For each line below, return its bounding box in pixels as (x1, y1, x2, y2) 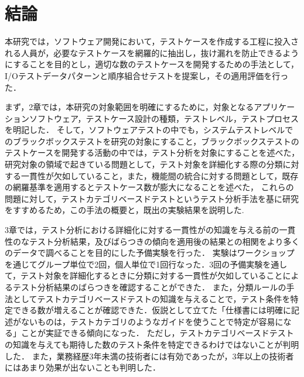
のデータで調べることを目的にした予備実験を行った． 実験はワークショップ (5, 246, 295, 259)
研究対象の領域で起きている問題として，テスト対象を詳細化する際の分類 (5, 158, 283, 170)
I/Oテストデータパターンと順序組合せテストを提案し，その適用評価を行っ (5, 69, 289, 81)
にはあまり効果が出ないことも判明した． (5, 361, 160, 373)
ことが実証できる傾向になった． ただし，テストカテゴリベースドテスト (21, 327, 294, 339)
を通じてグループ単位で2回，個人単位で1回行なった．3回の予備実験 (5, 258, 263, 270)
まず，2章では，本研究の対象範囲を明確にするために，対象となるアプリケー (5, 101, 295, 113)
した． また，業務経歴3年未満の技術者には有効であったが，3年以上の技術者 (5, 349, 294, 362)
